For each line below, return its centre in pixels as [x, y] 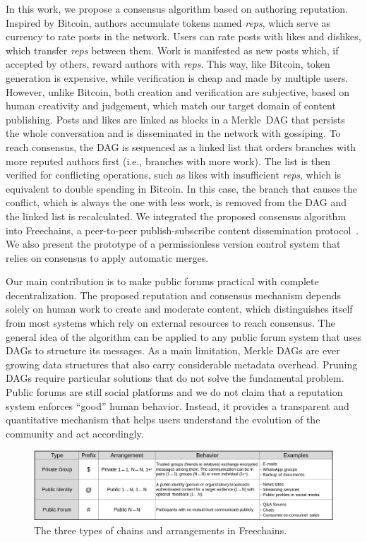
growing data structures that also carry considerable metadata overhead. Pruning [182, 364]
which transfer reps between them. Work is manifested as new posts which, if [172, 50]
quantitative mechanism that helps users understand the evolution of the [163, 420]
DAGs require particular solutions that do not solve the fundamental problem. [175, 378]
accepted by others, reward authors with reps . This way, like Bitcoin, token [168, 64]
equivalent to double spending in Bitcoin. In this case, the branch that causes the [182, 188]
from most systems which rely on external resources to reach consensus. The [170, 323]
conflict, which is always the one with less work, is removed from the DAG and [176, 202]
